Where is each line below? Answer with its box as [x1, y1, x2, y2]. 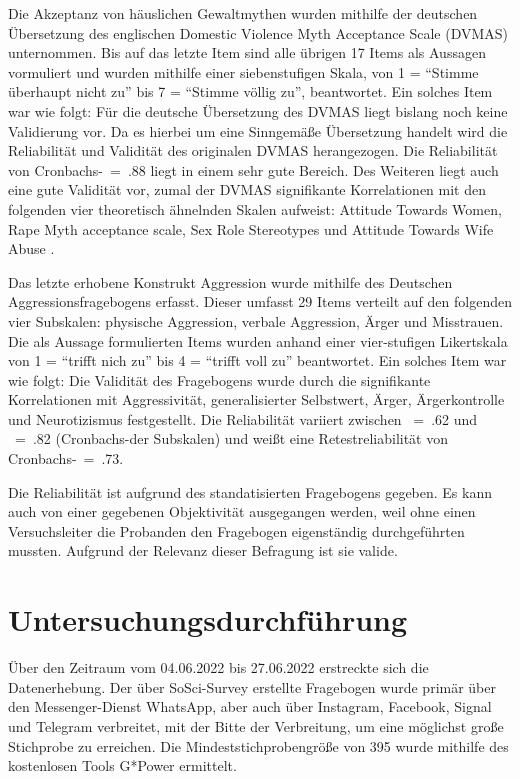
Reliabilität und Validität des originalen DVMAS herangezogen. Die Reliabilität [8, 140, 498, 161]
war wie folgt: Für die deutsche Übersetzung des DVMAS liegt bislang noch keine [8, 100, 508, 121]
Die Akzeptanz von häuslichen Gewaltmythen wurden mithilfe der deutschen [8, 3, 478, 23]
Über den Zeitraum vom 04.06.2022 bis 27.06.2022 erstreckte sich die [8, 657, 429, 678]
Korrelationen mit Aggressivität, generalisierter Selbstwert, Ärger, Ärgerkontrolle [8, 389, 505, 410]
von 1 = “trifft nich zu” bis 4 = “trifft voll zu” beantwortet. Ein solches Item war [8, 350, 507, 371]
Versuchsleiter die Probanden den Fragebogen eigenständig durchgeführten [8, 520, 465, 541]
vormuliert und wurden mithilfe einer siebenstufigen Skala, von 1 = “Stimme [8, 61, 479, 82]
